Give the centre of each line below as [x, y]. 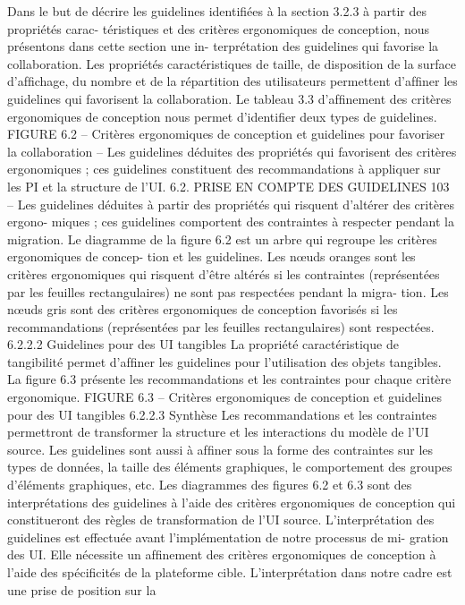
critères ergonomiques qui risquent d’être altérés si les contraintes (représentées [224, 273]
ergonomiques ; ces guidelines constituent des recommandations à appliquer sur [224, 169]
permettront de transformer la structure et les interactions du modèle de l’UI [218, 432]
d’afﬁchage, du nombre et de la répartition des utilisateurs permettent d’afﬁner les [232, 81]
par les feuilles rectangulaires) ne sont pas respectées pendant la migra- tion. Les [228, 291]
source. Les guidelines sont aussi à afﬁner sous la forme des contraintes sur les [220, 449]
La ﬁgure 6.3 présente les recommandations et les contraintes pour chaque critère [229, 379]
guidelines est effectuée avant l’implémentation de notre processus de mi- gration [228, 537]
